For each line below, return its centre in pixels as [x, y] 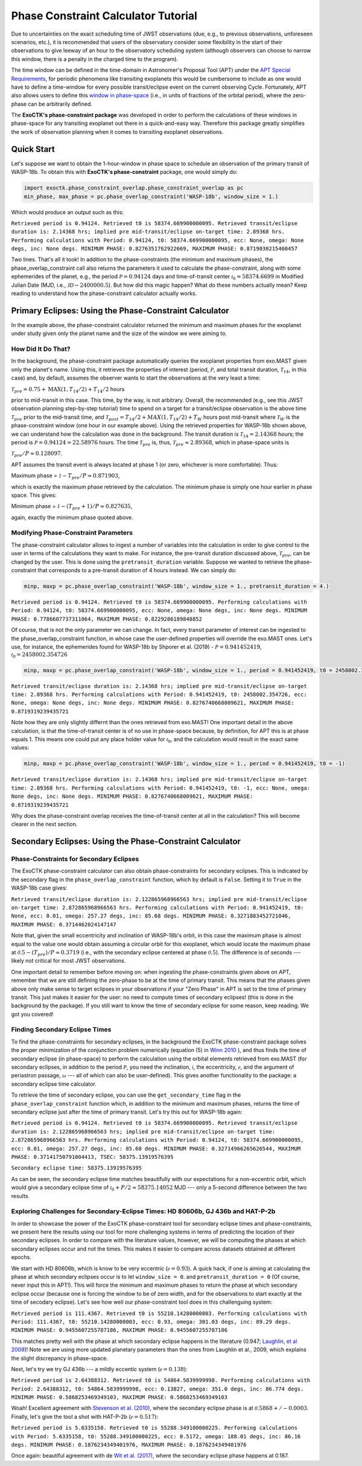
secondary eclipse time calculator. [54, 1084]
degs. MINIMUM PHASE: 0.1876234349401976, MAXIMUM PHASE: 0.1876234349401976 [129, 1445]
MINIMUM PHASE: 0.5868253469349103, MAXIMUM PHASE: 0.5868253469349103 [119, 1397]
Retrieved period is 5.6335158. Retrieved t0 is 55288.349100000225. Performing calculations [154, 1428]
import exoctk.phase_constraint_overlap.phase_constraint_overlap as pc [134, 188]
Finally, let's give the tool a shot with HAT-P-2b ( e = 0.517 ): [85, 1417]
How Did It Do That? [41, 349]
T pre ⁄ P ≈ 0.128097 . [37, 454]
